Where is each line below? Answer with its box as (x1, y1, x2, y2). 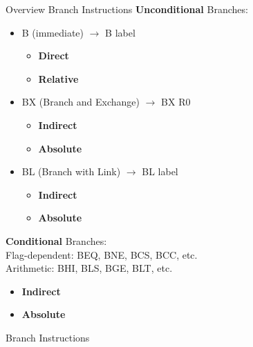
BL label (142, 164, 178, 179)
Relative (38, 71, 79, 86)
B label (105, 25, 135, 39)
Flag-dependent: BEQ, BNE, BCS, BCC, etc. (6, 247, 198, 261)
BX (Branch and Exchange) (21, 95, 140, 109)
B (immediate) (21, 25, 84, 39)
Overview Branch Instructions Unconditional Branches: (6, 2, 248, 16)
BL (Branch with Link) (21, 164, 121, 179)
